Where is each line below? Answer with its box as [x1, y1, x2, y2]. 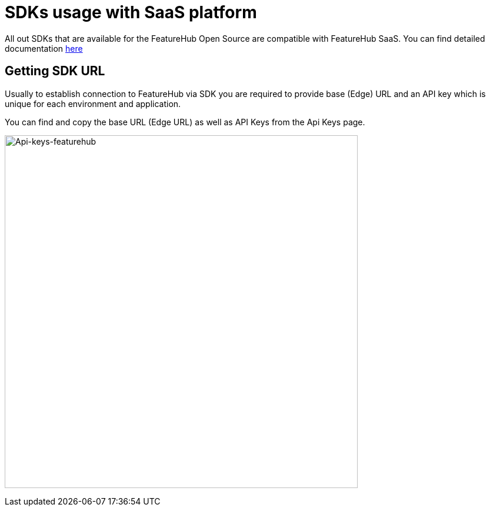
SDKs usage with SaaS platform [5, 2, 257, 22]
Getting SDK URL [5, 64, 105, 79]
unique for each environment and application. [5, 98, 181, 109]
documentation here [5, 43, 83, 54]
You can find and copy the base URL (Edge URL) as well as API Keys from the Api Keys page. [5, 116, 365, 127]
